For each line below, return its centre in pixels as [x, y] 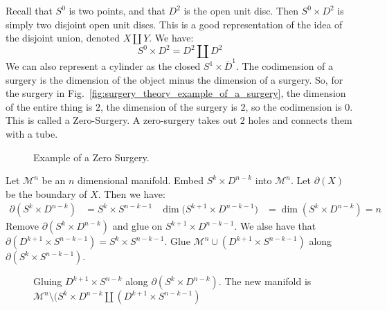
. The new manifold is [265, 281]
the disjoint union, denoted [63, 38]
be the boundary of [46, 193]
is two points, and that [117, 10]
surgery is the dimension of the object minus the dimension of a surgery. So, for [174, 79]
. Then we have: [132, 193]
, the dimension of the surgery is [169, 106]
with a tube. [32, 133]
